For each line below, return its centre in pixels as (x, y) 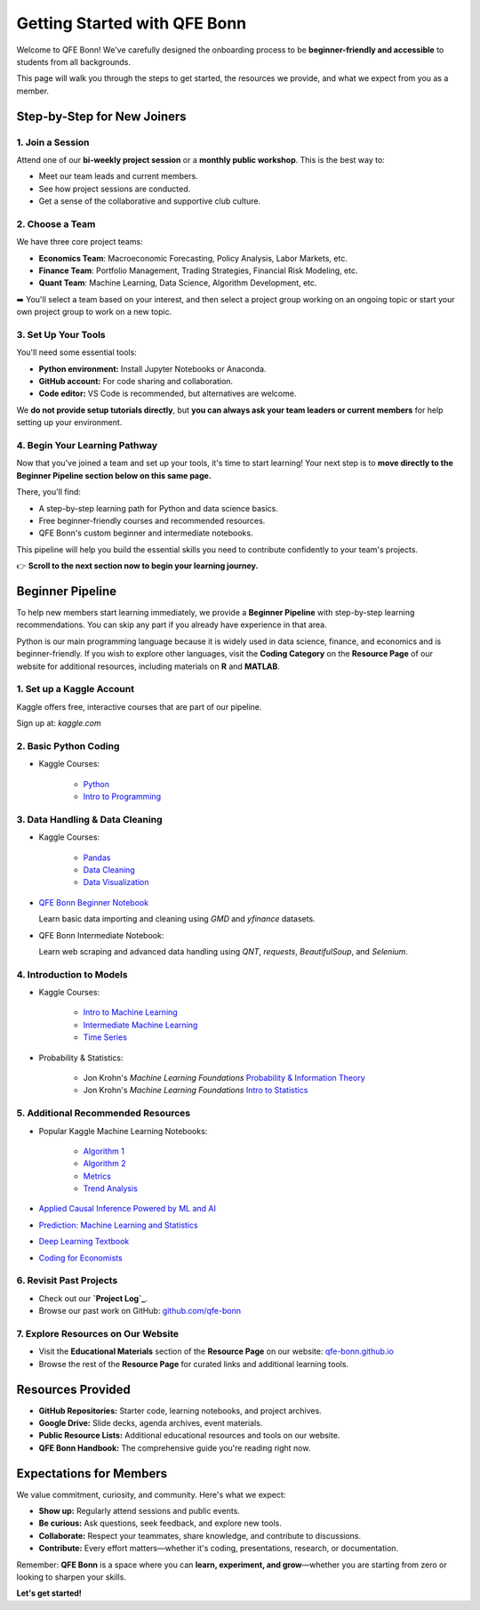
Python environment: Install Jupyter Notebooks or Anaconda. (152, 368)
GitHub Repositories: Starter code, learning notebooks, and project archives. (180, 1411)
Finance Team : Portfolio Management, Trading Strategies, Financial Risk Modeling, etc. (198, 270)
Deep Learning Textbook (84, 1242)
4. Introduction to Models (72, 974)
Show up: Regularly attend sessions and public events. (139, 1511)
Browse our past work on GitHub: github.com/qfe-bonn (140, 1311)
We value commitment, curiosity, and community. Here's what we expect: (151, 1494)
